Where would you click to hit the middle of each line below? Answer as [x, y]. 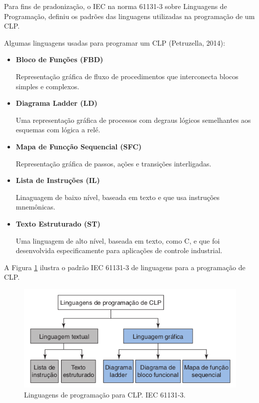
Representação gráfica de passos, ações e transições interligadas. [113, 163]
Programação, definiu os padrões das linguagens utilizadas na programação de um [129, 16]
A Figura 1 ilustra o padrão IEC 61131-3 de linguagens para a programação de [125, 267]
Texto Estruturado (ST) [58, 223]
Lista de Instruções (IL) [58, 180]
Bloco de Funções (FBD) [59, 59]
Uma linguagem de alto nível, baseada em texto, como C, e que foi [118, 240]
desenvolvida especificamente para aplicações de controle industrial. [119, 250]
